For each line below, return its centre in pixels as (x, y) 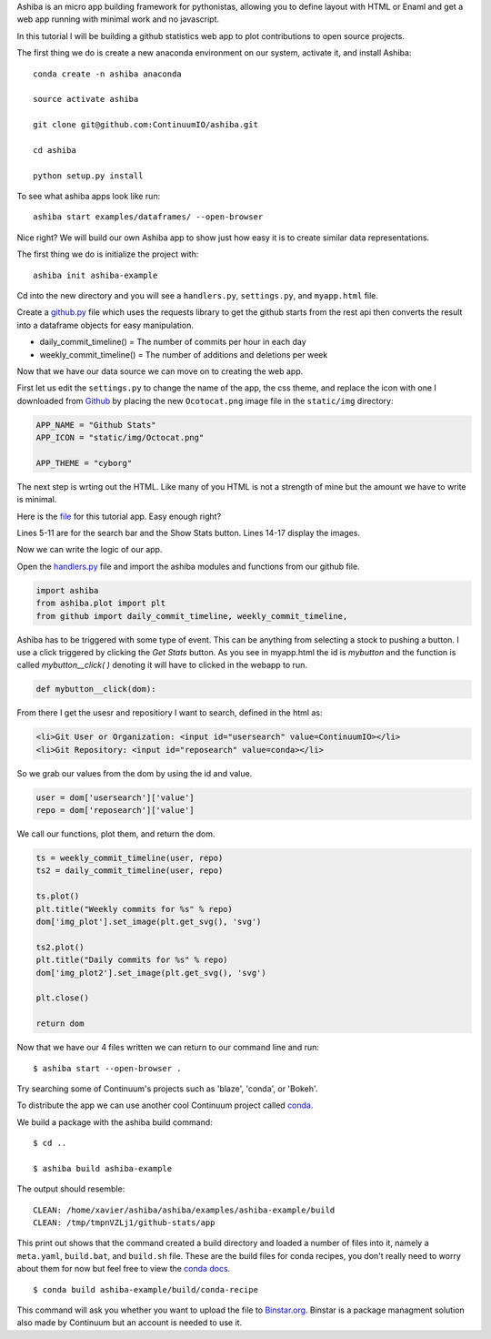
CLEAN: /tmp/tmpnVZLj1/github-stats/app (124, 1223)
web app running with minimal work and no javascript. (118, 19)
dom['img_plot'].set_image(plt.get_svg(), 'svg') (149, 922)
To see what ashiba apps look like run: (89, 197)
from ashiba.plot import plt (101, 604)
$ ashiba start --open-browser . (107, 1068)
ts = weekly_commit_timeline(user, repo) (130, 858)
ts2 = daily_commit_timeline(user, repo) (130, 871)
